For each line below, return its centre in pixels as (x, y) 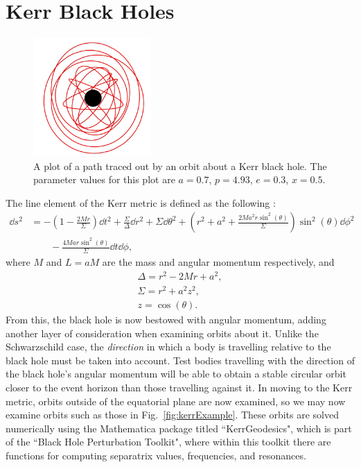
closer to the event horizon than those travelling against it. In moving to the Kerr (179, 387)
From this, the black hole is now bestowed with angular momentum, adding (166, 320)
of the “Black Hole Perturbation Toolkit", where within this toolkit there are (168, 442)
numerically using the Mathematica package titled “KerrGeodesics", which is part (179, 428)
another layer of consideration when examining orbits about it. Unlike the (162, 333)
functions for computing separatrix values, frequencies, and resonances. (156, 455)
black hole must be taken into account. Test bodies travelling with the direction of (180, 360)
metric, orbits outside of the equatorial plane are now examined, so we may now (176, 401)
